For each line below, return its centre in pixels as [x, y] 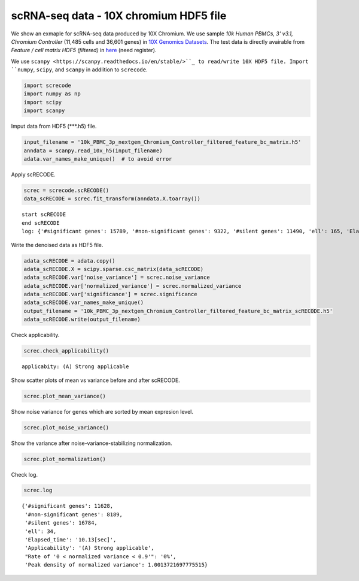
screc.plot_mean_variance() [65, 396]
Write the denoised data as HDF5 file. [57, 245]
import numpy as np [52, 94]
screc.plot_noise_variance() [66, 428]
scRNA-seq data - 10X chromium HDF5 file [119, 16]
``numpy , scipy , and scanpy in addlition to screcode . [79, 70]
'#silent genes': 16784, [61, 523]
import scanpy [44, 111]
